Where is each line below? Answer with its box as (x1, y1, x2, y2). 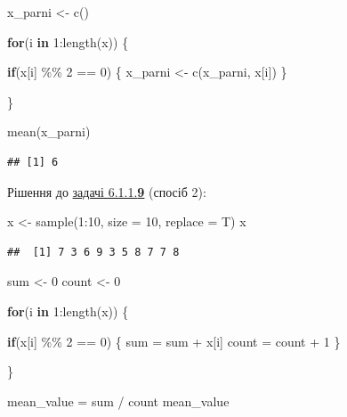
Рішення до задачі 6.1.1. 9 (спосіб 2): (7, 182, 206, 200)
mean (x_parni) (7, 122, 91, 141)
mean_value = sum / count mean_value (7, 391, 230, 410)
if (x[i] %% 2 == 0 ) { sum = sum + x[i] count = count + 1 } (7, 331, 341, 350)
